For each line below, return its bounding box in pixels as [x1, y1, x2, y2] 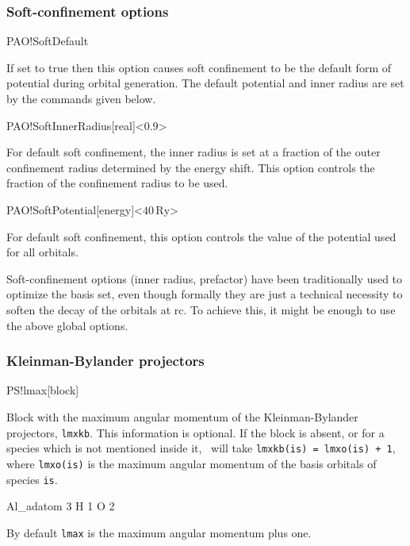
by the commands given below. [6, 90, 156, 106]
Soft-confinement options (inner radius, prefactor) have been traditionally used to [6, 270, 403, 286]
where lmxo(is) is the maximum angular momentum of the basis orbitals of [6, 455, 377, 471]
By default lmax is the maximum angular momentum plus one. [6, 524, 312, 540]
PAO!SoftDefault [6, 33, 89, 49]
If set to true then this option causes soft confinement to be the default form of [6, 59, 392, 75]
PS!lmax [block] [6, 382, 79, 398]
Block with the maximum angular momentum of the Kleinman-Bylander [6, 408, 358, 425]
